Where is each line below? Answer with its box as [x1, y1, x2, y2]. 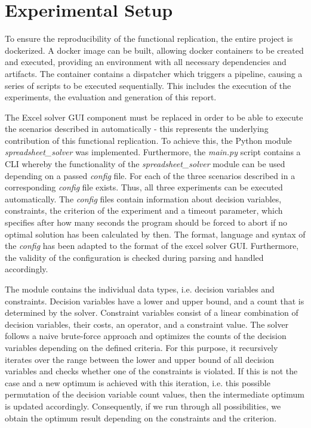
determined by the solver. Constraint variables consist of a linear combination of [5, 306, 298, 319]
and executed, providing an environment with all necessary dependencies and [5, 56, 287, 68]
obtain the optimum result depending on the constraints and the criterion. [5, 411, 277, 424]
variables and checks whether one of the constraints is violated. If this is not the [5, 365, 298, 377]
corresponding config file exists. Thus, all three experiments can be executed [5, 181, 283, 193]
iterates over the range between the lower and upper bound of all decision [5, 353, 275, 365]
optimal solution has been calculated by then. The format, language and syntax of [5, 227, 306, 240]
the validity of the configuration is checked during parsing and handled [5, 251, 264, 263]
